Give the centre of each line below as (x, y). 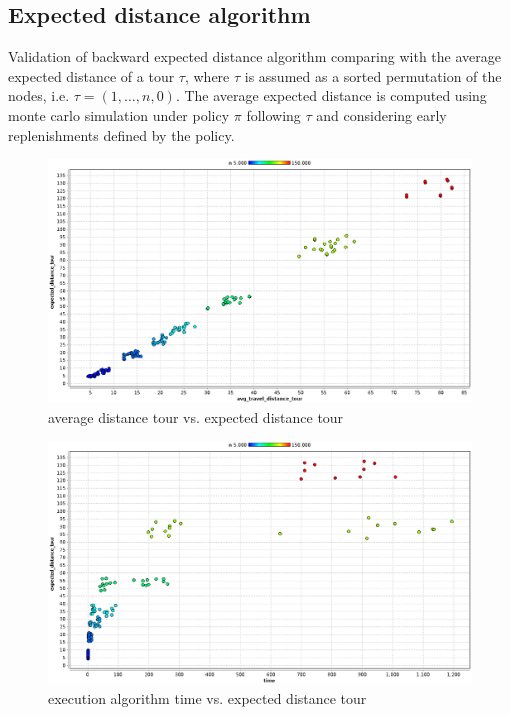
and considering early (381, 114)
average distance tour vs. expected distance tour (196, 416)
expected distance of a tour (91, 75)
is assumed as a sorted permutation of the (373, 75)
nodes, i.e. (39, 95)
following (273, 114)
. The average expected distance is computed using (331, 95)
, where (207, 75)
